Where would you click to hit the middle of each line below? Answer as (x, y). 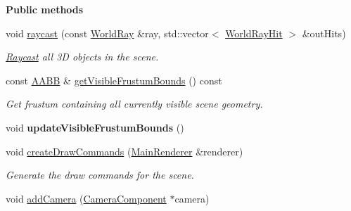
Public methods (45, 9)
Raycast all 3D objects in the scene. (82, 57)
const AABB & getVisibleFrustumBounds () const (114, 80)
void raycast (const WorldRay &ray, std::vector (107, 33)
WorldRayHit (254, 33)
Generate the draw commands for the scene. (100, 175)
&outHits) (324, 33)
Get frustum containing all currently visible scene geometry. (134, 104)
